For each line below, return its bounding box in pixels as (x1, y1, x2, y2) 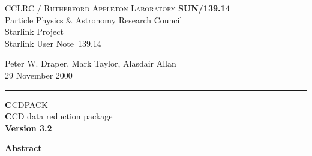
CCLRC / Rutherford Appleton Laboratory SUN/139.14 (5, 2, 230, 14)
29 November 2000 (5, 68, 73, 81)
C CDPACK (5, 98, 48, 110)
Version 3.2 (5, 121, 52, 134)
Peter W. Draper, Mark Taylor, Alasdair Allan (5, 57, 176, 70)
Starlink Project (5, 25, 64, 38)
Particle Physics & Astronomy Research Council (5, 13, 182, 26)
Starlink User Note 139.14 (5, 37, 101, 49)
